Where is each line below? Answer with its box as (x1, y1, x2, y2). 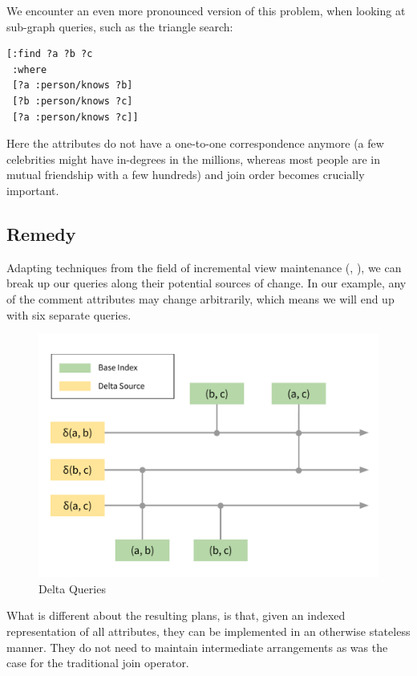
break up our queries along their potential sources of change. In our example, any (6, 275, 407, 291)
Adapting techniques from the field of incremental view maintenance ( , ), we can (6, 259, 402, 275)
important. (6, 181, 59, 198)
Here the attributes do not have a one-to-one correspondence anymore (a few (6, 135, 384, 152)
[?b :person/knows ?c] (12, 95, 133, 107)
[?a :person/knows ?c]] (12, 111, 139, 123)
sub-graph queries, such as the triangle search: (6, 18, 233, 35)
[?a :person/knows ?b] (12, 79, 133, 92)
